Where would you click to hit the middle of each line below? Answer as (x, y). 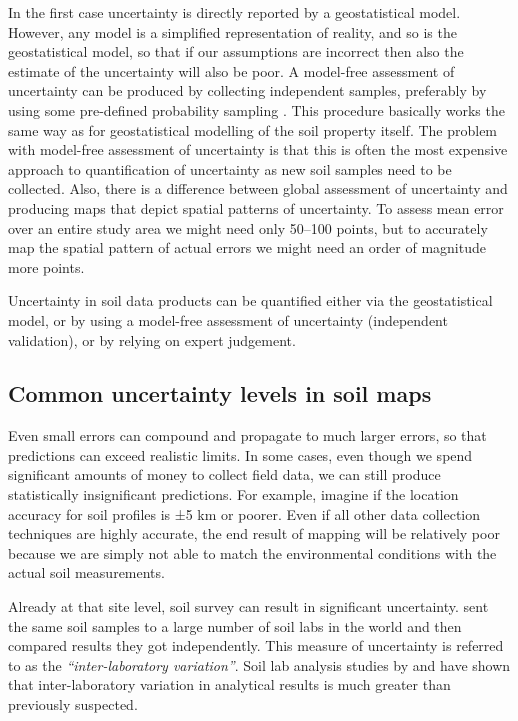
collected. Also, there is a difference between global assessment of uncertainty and (258, 188)
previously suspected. (73, 704)
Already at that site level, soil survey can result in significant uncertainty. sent (248, 606)
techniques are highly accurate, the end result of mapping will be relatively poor (254, 533)
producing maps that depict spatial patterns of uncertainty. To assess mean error (256, 207)
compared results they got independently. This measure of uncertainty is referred (256, 645)
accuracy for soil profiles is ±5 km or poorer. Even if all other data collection (244, 513)
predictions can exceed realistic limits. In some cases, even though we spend (240, 454)
